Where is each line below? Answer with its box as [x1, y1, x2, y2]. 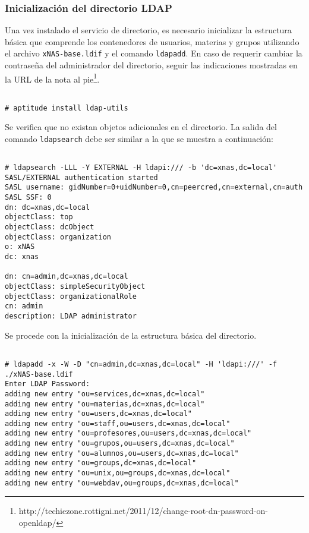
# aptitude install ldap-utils [5, 103, 128, 112]
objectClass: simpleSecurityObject [5, 282, 146, 291]
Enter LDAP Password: [5, 380, 90, 389]
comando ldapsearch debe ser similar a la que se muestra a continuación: [5, 132, 273, 144]
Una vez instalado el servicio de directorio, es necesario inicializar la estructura [5, 24, 292, 36]
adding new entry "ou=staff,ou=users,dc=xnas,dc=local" [5, 419, 231, 428]
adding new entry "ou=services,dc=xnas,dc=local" [5, 389, 205, 398]
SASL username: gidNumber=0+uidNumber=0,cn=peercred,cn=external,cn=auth [5, 183, 303, 192]
